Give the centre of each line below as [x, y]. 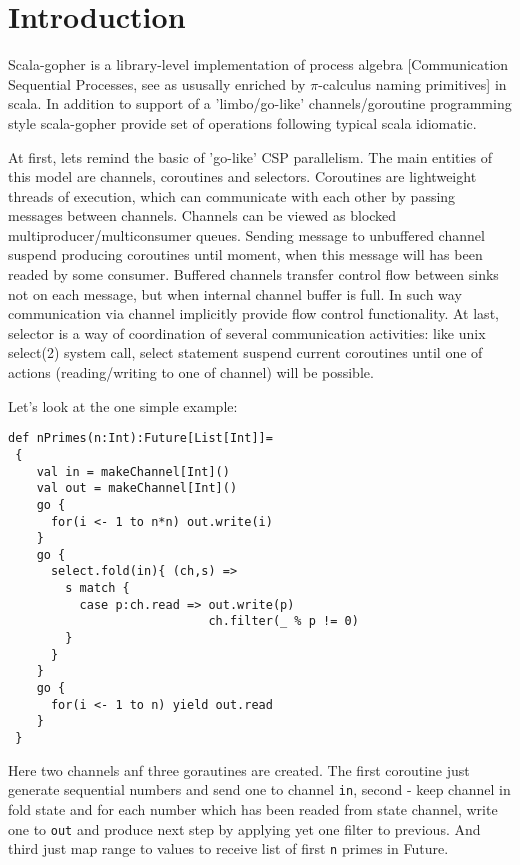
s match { [97, 588]
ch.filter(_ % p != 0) [283, 621]
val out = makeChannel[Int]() [137, 488]
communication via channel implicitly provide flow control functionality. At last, [253, 313]
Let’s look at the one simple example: [123, 405]
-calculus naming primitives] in [412, 83]
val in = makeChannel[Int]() [133, 471]
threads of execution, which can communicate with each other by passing [232, 195]
